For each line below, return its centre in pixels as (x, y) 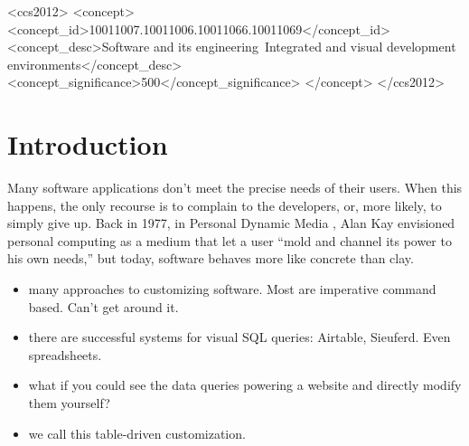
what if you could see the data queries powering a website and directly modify (245, 385)
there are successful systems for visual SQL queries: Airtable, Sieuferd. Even (239, 337)
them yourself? (69, 403)
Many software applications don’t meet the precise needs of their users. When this (235, 188)
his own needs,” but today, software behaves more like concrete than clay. (211, 258)
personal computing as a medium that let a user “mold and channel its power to (230, 240)
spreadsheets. (65, 354)
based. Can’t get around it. (103, 306)
